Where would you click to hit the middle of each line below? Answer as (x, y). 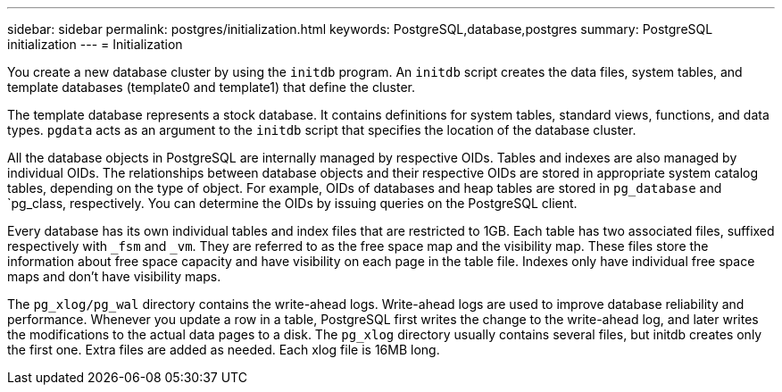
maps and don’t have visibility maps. (114, 276)
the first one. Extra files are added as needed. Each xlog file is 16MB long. (224, 350)
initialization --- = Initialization (95, 44)
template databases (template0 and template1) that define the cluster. (211, 87)
